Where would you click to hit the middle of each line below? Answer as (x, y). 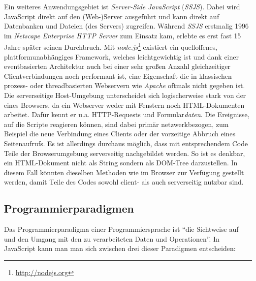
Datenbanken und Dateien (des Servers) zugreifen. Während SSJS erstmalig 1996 (126, 26)
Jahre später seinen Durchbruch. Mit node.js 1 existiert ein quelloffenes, (111, 46)
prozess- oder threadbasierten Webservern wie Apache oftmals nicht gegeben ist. (125, 85)
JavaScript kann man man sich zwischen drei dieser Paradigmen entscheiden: (120, 248)
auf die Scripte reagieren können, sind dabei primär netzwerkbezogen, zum (116, 124)
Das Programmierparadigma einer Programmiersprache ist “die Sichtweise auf (121, 229)
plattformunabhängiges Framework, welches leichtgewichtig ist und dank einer (121, 56)
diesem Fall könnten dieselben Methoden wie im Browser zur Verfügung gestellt (124, 172)
